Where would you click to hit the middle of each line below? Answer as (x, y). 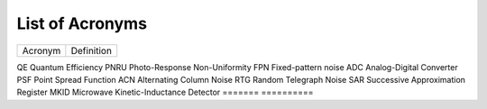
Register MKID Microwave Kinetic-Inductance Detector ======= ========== (165, 92)
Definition (92, 50)
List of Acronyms (82, 23)
